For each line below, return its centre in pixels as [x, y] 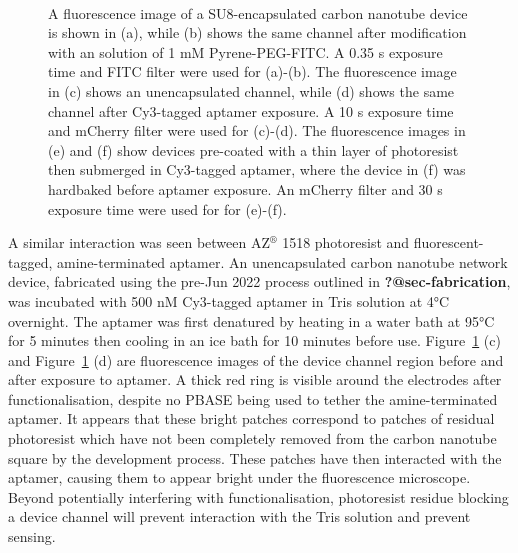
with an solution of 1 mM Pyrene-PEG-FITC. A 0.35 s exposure [245, 51]
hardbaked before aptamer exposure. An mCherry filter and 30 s [245, 188]
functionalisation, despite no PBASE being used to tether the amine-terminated [253, 398]
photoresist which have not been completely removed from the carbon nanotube [252, 438]
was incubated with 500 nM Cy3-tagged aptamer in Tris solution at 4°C [229, 300]
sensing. [32, 536]
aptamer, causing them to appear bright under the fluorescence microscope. [239, 477]
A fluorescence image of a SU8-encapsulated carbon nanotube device [258, 12]
